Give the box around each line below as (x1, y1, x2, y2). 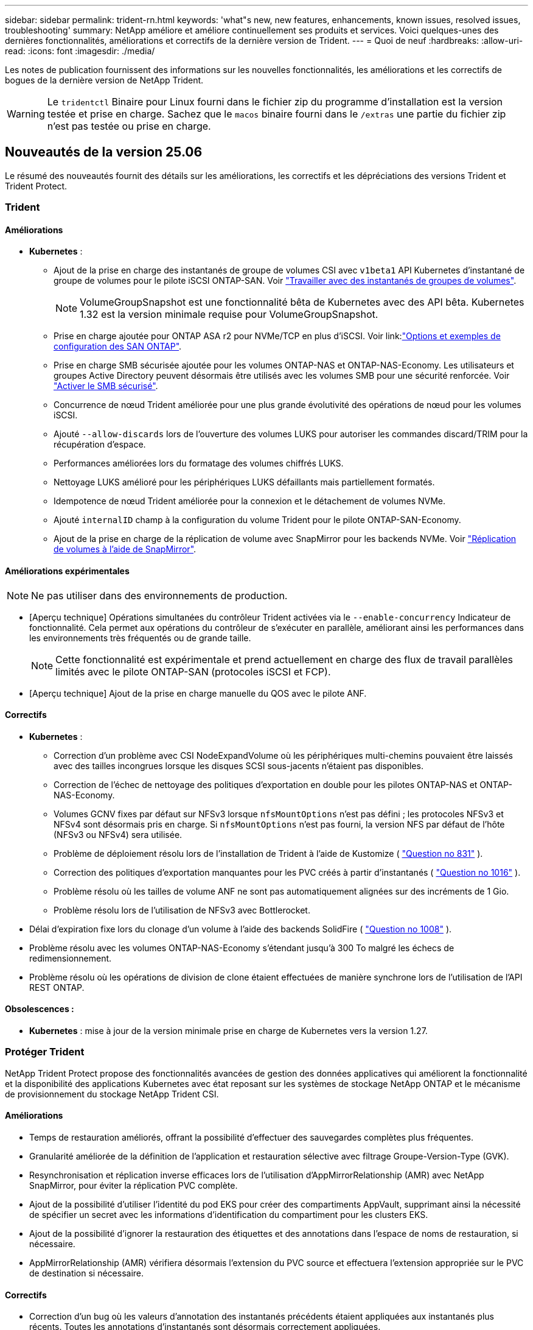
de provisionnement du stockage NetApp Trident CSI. (5, 1088, 219, 1099)
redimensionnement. (29, 952, 112, 963)
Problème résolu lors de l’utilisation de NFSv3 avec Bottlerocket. (54, 904, 310, 915)
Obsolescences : (5, 1004, 74, 1015)
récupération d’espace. (54, 439, 146, 450)
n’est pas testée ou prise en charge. (47, 120, 211, 132)
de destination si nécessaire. (29, 1268, 144, 1279)
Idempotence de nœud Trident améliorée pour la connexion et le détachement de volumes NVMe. (54, 496, 446, 507)
